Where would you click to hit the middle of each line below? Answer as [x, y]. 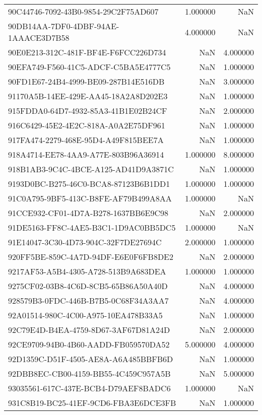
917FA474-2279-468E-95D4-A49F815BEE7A [86, 140]
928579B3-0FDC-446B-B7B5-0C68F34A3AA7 [88, 300]
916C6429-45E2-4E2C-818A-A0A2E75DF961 [87, 125]
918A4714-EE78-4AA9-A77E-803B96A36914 [86, 154]
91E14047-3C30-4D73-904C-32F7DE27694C [85, 242]
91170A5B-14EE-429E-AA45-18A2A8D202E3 [88, 96]
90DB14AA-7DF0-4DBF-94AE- [64, 26]
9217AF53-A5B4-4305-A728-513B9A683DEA [87, 271]
